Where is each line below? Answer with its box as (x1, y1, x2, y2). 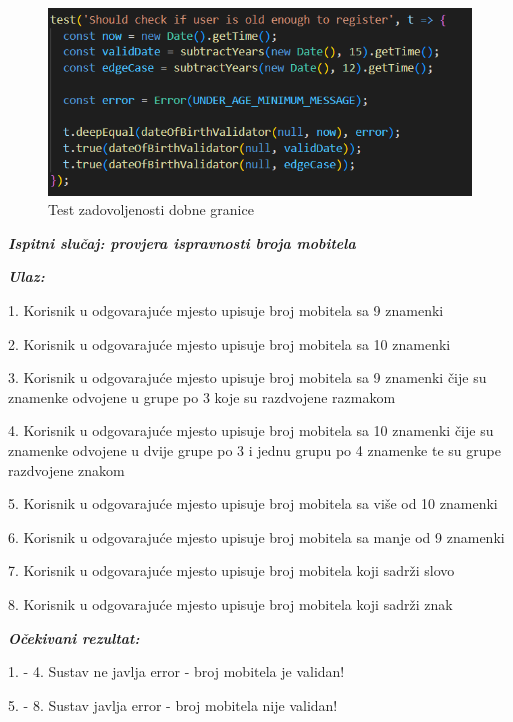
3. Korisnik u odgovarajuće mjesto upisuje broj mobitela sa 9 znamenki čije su (8, 367, 487, 388)
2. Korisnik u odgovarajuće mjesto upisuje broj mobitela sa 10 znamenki (8, 333, 451, 354)
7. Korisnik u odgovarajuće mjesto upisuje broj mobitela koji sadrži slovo (8, 560, 455, 581)
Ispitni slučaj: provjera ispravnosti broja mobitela (8, 232, 356, 253)
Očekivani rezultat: (8, 627, 140, 648)
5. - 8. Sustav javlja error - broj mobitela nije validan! (8, 694, 338, 715)
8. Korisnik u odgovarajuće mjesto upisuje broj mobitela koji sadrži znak (8, 594, 453, 614)
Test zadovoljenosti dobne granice (48, 199, 254, 220)
